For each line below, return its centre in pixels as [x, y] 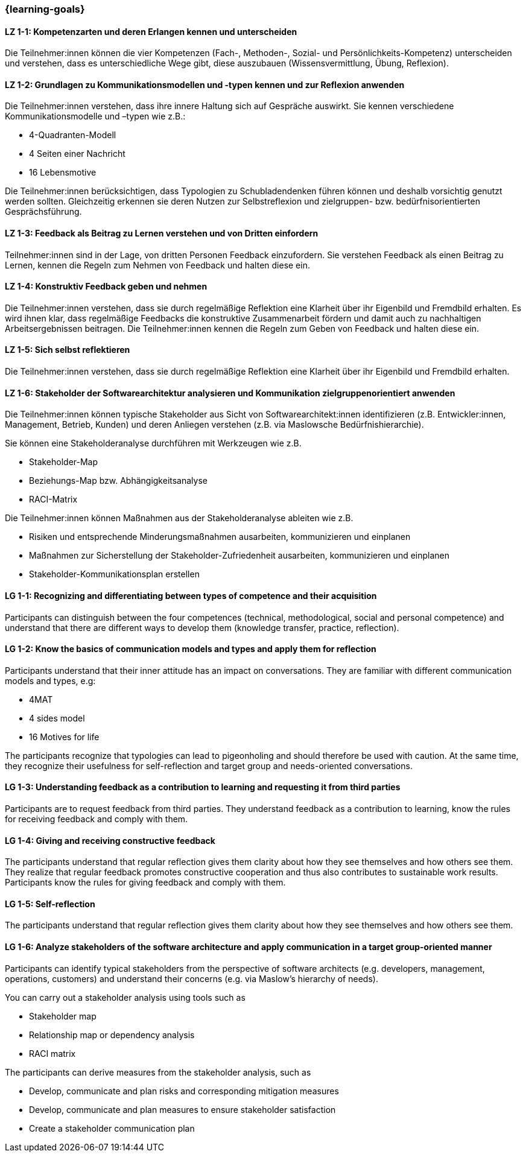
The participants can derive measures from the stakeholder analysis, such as [158, 1072]
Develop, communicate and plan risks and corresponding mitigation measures [184, 1091]
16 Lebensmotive [63, 173]
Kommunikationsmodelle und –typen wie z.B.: [95, 116]
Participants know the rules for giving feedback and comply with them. [145, 883]
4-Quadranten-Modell [73, 135]
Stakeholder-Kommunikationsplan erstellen [114, 574]
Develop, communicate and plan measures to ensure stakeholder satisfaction [182, 1109]
